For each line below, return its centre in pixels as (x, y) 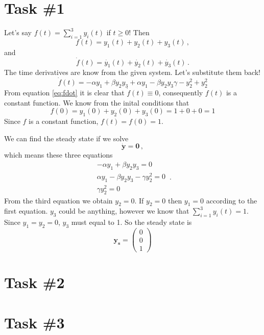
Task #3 (34, 322)
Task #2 (34, 282)
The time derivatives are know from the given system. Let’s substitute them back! (132, 72)
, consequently (181, 92)
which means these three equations (58, 155)
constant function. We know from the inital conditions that (97, 102)
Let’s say (18, 32)
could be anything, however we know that (124, 211)
